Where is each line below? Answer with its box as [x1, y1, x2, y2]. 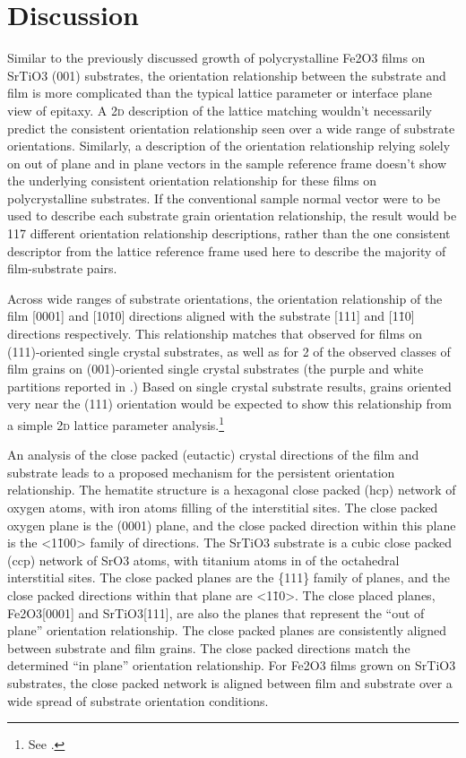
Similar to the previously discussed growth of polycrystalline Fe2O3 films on [7, 48, 426, 67]
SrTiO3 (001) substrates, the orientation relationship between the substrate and [7, 65, 446, 84]
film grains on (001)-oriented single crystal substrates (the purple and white [7, 359, 424, 378]
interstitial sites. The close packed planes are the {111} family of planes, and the [7, 568, 451, 587]
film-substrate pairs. [7, 259, 117, 278]
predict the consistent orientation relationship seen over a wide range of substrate [7, 118, 455, 137]
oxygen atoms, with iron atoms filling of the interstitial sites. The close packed [7, 498, 438, 517]
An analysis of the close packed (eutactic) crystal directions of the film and [7, 445, 419, 464]
